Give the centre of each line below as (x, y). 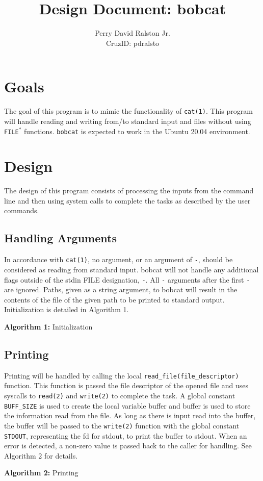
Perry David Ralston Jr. (133, 33)
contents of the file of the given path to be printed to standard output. (114, 299)
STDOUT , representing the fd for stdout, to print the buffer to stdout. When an (126, 435)
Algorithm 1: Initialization (48, 326)
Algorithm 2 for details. (41, 455)
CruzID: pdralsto (133, 43)
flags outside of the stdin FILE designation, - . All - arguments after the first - (127, 279)
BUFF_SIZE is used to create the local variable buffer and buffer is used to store (127, 405)
